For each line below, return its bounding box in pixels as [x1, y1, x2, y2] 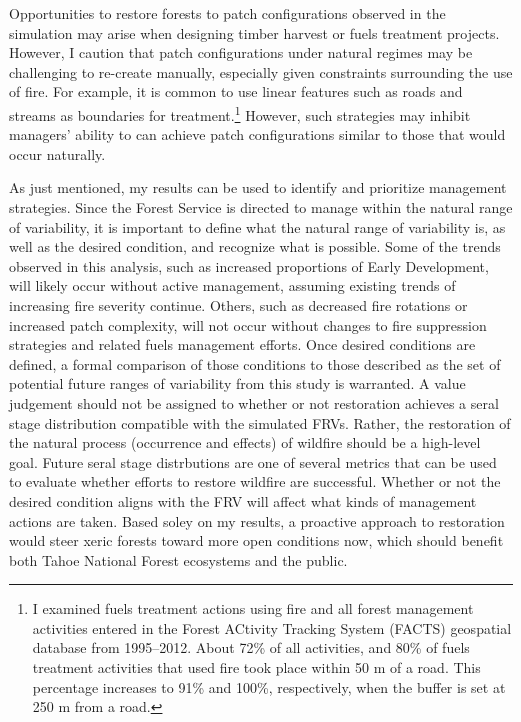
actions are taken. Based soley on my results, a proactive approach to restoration [9, 510, 505, 531]
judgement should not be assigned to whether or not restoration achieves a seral [9, 392, 499, 413]
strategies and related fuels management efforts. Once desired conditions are [9, 334, 476, 355]
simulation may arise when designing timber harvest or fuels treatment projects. [9, 22, 500, 43]
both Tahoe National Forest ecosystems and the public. [9, 549, 348, 570]
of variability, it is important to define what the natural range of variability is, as [9, 216, 506, 237]
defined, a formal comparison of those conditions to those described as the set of [9, 353, 501, 374]
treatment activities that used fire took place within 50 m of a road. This [32, 657, 481, 678]
